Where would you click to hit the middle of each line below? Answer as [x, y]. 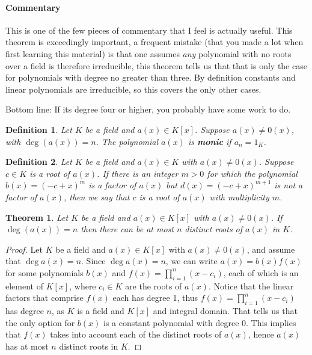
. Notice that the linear [251, 286]
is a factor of [112, 185]
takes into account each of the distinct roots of [136, 334]
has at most [27, 346]
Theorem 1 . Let [37, 217]
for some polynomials [44, 272]
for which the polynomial [252, 173]
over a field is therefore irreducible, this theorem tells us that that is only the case [156, 65]
